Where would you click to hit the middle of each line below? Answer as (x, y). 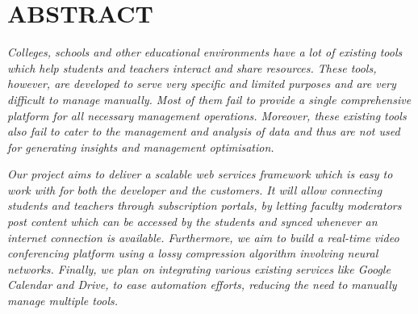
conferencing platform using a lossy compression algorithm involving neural (193, 253)
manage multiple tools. (63, 301)
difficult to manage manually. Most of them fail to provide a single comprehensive (209, 99)
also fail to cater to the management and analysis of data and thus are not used (204, 131)
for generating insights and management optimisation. (141, 147)
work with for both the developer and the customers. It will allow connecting (195, 189)
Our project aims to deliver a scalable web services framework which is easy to (200, 174)
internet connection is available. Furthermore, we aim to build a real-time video (203, 237)
